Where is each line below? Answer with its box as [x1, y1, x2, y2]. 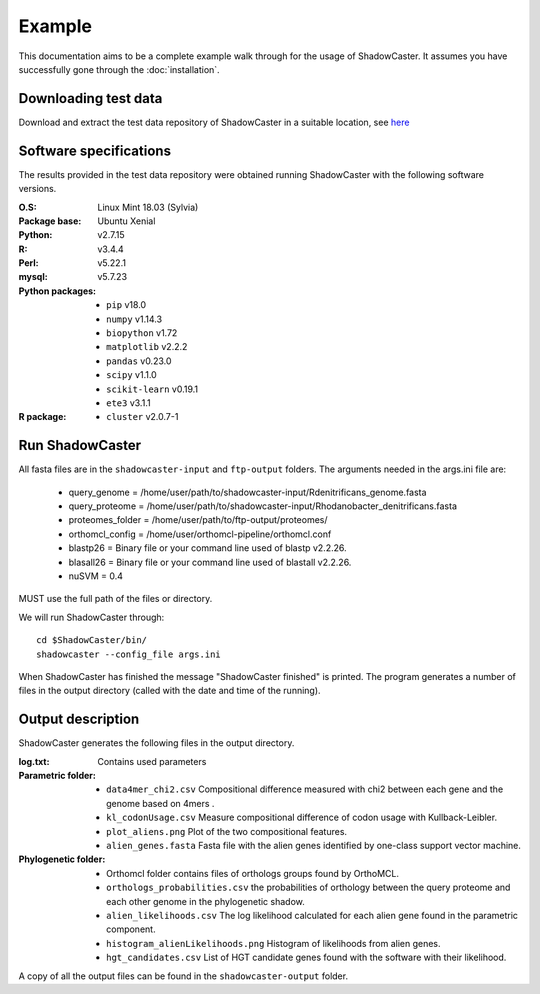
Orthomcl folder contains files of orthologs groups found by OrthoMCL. [106, 867, 400, 879]
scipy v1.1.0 [106, 369, 157, 381]
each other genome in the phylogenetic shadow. [106, 895, 305, 907]
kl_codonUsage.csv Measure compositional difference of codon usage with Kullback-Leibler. [106, 811, 498, 824]
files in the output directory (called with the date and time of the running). [18, 685, 321, 697]
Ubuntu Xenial [97, 215, 156, 227]
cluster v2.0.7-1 [106, 411, 179, 423]
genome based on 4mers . [106, 797, 215, 809]
